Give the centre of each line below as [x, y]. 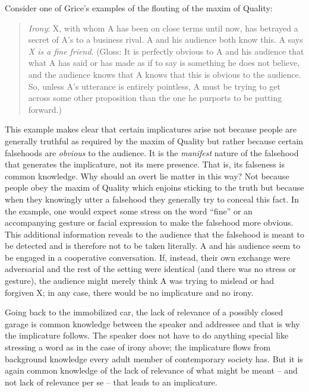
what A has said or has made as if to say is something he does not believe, [164, 63]
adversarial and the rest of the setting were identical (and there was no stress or [150, 269]
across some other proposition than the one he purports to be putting [155, 98]
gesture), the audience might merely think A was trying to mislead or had [140, 281]
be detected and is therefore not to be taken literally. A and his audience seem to [153, 246]
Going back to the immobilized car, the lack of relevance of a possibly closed [144, 312]
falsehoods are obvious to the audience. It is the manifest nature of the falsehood [152, 152]
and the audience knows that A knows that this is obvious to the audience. [165, 74]
